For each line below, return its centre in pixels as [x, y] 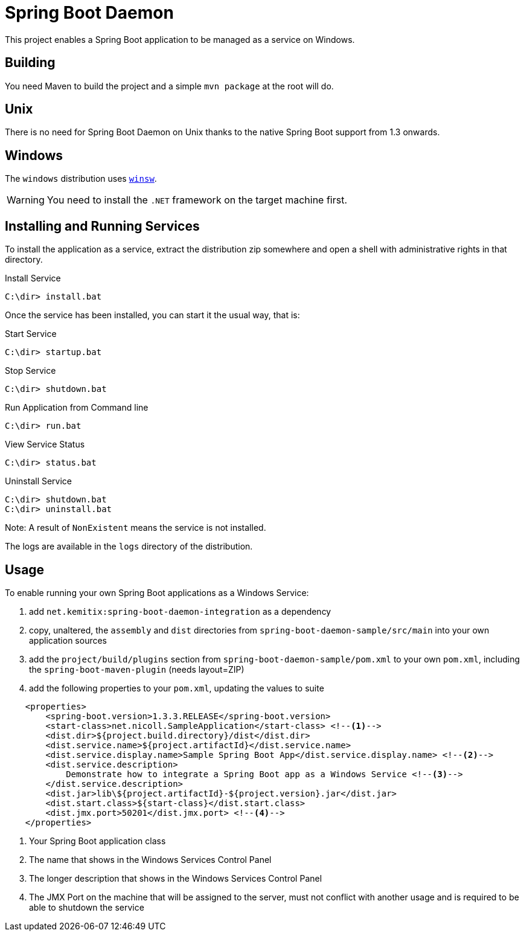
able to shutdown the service [87, 907]
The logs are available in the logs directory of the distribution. [129, 547]
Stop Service [30, 371]
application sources [68, 640]
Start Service [31, 334]
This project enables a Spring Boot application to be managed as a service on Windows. [180, 39]
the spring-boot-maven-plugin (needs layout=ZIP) [137, 669]
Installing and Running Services [102, 226]
